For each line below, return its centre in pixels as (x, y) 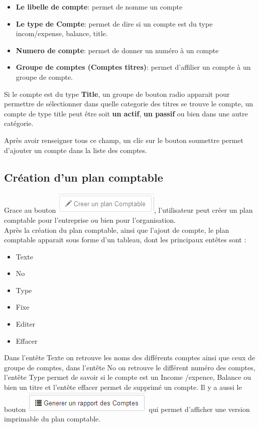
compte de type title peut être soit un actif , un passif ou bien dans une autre (126, 113)
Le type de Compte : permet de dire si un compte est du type (114, 23)
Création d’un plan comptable (84, 177)
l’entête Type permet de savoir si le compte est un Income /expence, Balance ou (127, 377)
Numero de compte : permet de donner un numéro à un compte (117, 50)
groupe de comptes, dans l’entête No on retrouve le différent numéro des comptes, (130, 367)
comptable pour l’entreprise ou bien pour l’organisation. (90, 220)
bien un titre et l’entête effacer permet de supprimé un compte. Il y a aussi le (123, 387)
